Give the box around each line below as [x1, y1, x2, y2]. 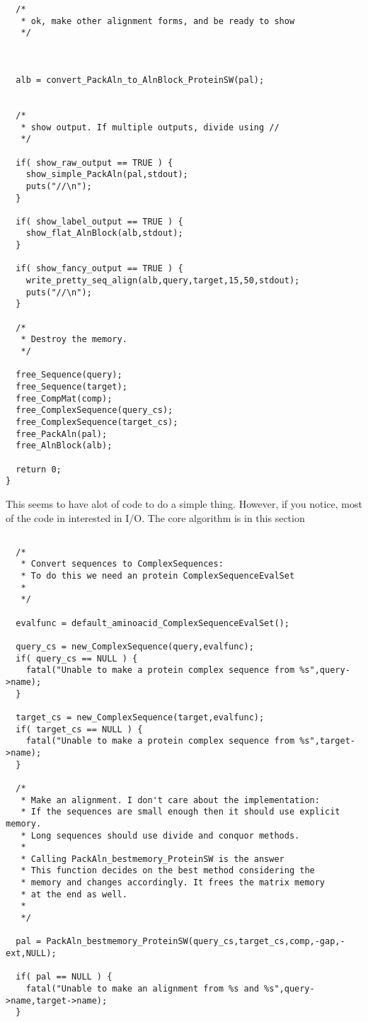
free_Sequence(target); [16, 382, 127, 392]
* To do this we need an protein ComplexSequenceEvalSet [21, 571, 295, 581]
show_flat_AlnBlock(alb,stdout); [25, 228, 183, 239]
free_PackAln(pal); [16, 428, 108, 439]
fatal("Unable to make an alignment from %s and [25, 984, 259, 994]
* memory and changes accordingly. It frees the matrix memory [21, 878, 326, 888]
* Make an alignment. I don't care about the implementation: [21, 795, 320, 805]
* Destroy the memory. [21, 334, 127, 345]
